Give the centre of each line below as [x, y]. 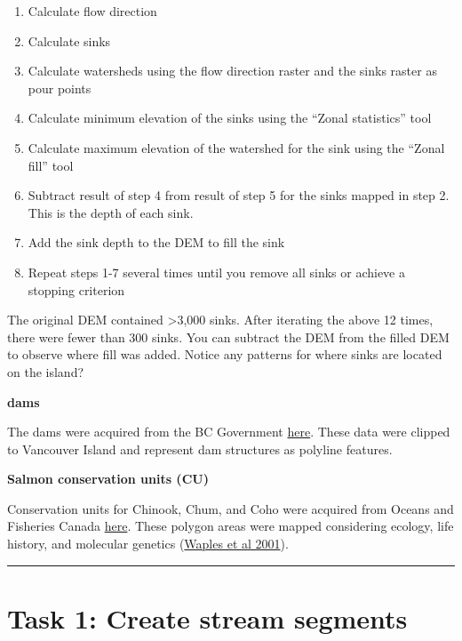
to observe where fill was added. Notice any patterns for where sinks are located [225, 354]
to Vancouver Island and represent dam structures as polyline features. [200, 449]
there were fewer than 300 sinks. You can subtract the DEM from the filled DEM [228, 337]
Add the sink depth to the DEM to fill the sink [156, 242]
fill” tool [51, 165]
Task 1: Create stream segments [207, 617]
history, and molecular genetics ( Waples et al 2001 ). [148, 544]
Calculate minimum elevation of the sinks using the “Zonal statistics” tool [230, 118]
